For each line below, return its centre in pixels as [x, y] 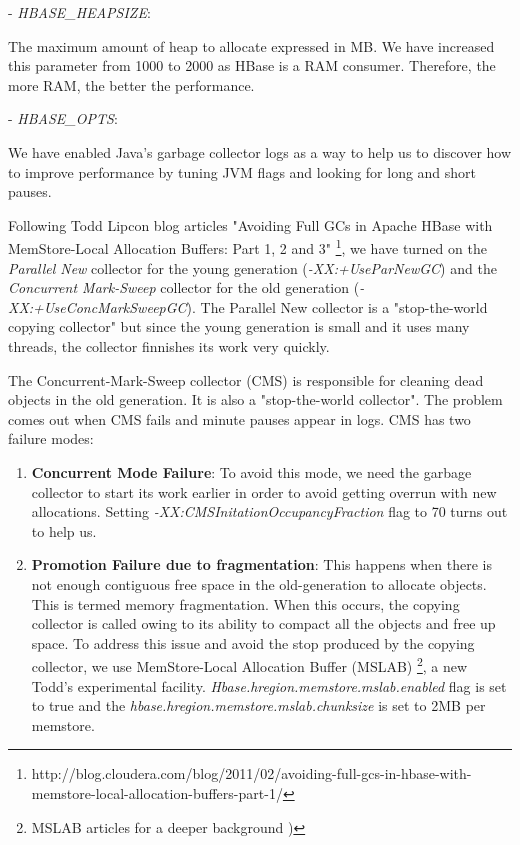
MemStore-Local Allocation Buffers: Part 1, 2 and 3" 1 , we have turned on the [247, 246]
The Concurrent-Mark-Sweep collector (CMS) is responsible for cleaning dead [246, 379]
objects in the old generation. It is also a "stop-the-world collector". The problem [255, 399]
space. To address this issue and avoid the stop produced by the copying [253, 642]
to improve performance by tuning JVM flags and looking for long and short [242, 171]
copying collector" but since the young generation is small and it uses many [239, 326]
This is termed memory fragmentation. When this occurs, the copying [245, 603]
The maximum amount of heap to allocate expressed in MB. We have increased [251, 45]
